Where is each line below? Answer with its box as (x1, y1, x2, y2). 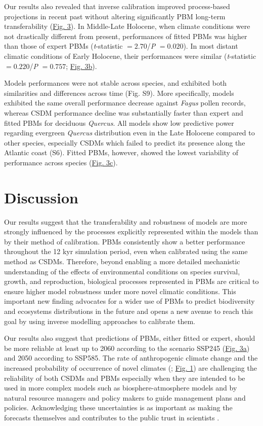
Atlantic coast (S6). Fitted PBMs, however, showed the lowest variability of (4, 147, 238, 158)
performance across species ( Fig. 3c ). (4, 157, 118, 167)
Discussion (4, 187, 78, 207)
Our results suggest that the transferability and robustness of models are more (4, 216, 247, 227)
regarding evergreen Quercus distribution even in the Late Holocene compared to (4, 127, 255, 138)
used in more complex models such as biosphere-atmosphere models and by (4, 382, 237, 393)
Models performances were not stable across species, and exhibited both (4, 78, 227, 88)
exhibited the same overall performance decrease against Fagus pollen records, (4, 97, 246, 108)
